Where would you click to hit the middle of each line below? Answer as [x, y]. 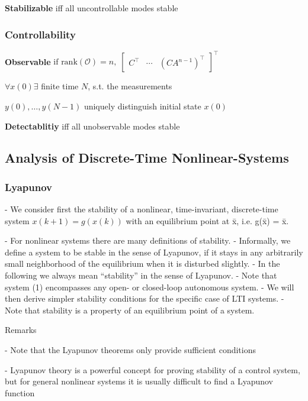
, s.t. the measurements [130, 86]
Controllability [40, 34]
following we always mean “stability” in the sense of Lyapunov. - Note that [141, 275]
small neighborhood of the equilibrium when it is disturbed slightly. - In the [142, 263]
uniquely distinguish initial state [142, 106]
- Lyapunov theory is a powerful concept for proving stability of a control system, [153, 369]
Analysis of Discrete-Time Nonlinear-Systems [147, 158]
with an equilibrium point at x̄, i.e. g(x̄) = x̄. [207, 220]
